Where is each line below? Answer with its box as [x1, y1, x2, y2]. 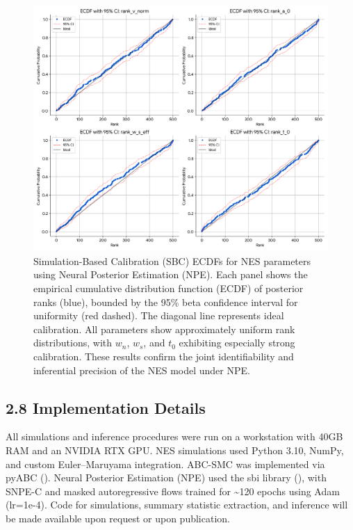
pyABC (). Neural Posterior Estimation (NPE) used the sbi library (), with [6, 470, 327, 485]
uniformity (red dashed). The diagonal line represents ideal [33, 308, 284, 323]
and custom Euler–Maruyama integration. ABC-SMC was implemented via [6, 456, 325, 471]
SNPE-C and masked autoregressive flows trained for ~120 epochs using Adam [6, 483, 340, 498]
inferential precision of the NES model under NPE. [33, 362, 250, 377]
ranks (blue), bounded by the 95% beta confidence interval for [33, 294, 298, 309]
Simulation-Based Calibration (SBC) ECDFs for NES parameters [33, 253, 311, 268]
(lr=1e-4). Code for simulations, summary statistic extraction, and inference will [6, 497, 348, 512]
